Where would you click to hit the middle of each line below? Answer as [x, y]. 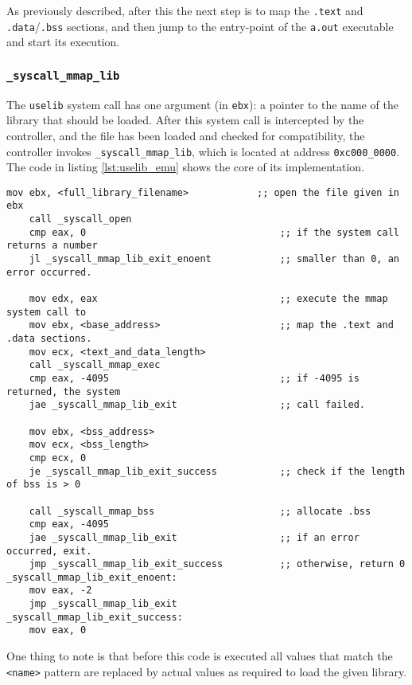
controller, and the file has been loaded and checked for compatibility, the [186, 135]
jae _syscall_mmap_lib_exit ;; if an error [194, 537]
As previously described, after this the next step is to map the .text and [185, 10]
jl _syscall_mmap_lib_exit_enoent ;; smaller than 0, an [214, 259]
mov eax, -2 [60, 591]
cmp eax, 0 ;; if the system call [214, 232]
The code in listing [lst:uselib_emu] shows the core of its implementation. [186, 167]
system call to [47, 312]
